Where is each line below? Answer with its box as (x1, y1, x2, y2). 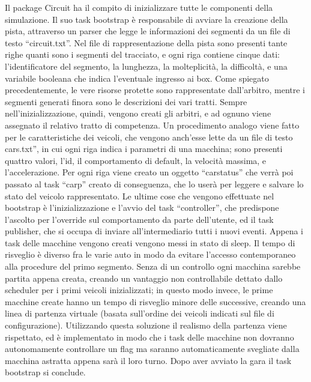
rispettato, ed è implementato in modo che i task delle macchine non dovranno (5, 330, 294, 343)
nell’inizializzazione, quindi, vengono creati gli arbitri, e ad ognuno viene (5, 107, 271, 120)
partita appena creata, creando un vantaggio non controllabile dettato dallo (5, 271, 283, 284)
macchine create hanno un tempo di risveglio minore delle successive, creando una (5, 295, 306, 308)
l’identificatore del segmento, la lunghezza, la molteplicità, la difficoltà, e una (5, 59, 288, 72)
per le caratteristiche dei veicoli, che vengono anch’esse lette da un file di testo (5, 130, 293, 143)
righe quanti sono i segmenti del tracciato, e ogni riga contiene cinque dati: (5, 48, 280, 61)
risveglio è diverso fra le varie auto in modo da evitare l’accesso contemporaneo (5, 248, 296, 261)
